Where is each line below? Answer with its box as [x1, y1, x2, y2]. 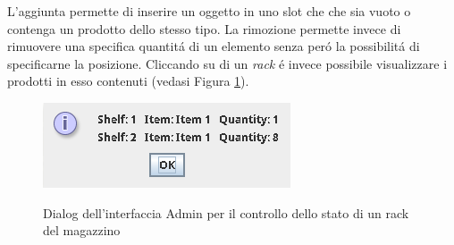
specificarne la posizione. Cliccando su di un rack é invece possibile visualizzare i [7, 54, 448, 72]
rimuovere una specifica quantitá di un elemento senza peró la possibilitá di [7, 37, 420, 55]
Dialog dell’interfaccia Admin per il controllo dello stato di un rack [43, 203, 409, 222]
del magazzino [43, 221, 121, 240]
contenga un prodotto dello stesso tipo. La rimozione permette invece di [7, 19, 401, 38]
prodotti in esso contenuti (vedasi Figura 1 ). [7, 72, 249, 90]
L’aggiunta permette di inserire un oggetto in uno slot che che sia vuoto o [7, 2, 411, 20]
